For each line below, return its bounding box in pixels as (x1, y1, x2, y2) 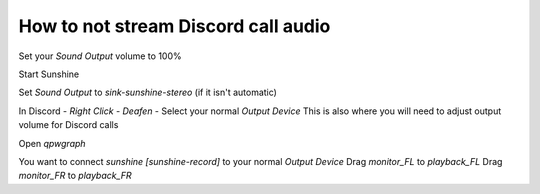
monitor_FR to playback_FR (18, 170, 132, 182)
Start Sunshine (18, 68, 80, 80)
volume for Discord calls (18, 119, 119, 131)
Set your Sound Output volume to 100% (18, 50, 182, 62)
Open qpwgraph (18, 137, 86, 149)
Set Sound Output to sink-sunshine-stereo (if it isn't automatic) (18, 86, 277, 99)
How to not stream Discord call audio (18, 15, 331, 37)
